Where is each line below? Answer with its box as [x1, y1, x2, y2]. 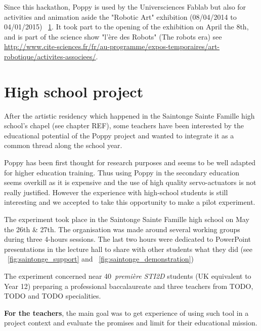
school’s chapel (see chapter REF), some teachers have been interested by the [4, 120, 244, 131]
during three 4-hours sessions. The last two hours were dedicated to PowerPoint [4, 234, 251, 244]
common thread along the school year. [4, 140, 122, 151]
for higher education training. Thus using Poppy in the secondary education [4, 167, 239, 177]
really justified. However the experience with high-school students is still [4, 187, 228, 197]
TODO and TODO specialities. [4, 290, 101, 301]
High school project [4, 81, 144, 101]
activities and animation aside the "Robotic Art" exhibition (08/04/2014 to [4, 11, 237, 22]
